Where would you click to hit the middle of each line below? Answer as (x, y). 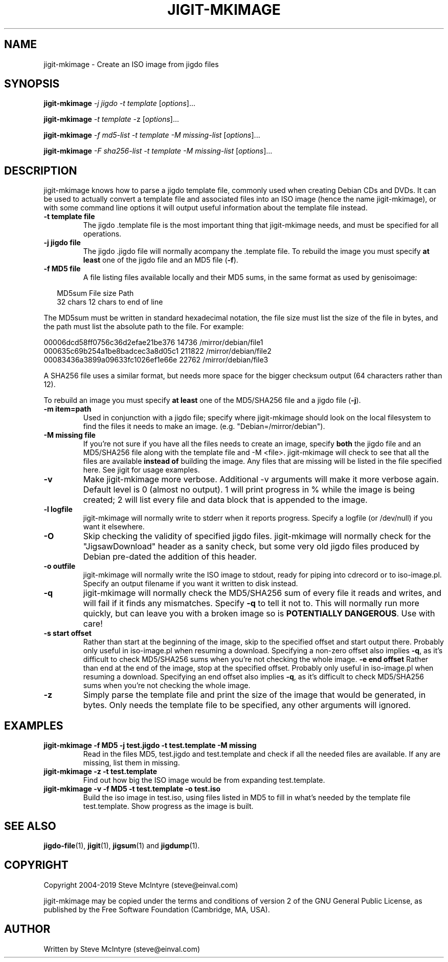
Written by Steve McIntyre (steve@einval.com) (122, 949)
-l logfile (58, 509)
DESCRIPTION (41, 170)
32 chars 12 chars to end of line (110, 302)
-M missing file (70, 435)
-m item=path (68, 409)
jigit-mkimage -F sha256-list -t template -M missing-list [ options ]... (158, 151)
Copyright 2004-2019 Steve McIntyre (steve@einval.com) (141, 885)
